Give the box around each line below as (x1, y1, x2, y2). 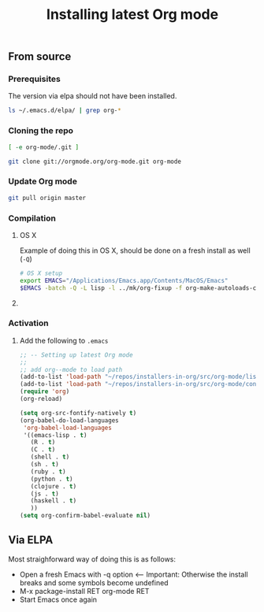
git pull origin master (8, 194, 87, 202)
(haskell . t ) (30, 497, 77, 505)
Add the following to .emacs (19, 336, 109, 345)
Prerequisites (8, 73, 61, 84)
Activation (8, 317, 49, 328)
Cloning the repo (8, 125, 73, 136)
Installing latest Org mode (46, 6, 219, 24)
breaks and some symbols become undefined (19, 577, 169, 588)
